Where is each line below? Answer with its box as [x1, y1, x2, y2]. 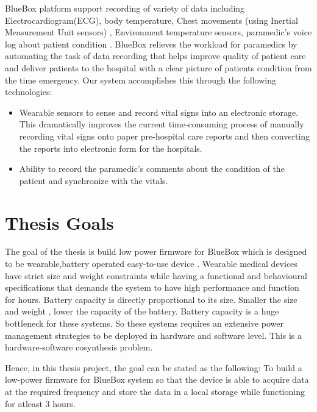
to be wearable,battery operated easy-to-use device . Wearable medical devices [5, 257, 297, 270]
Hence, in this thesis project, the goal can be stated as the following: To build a [5, 361, 302, 374]
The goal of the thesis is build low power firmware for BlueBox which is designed [5, 245, 307, 258]
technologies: [5, 85, 52, 98]
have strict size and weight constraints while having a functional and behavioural [5, 269, 307, 282]
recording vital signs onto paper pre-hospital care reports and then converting [19, 129, 310, 142]
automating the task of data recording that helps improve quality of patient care [5, 49, 306, 62]
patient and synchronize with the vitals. [19, 174, 168, 186]
